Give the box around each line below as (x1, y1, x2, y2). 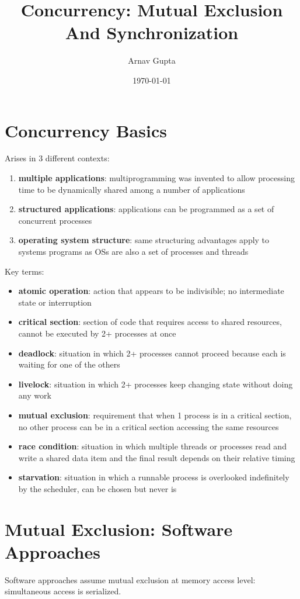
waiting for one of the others (18, 358, 120, 371)
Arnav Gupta (128, 54, 176, 67)
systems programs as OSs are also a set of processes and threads (18, 245, 249, 257)
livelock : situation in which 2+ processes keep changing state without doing (18, 378, 293, 390)
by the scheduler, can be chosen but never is (18, 482, 177, 494)
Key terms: (5, 265, 44, 277)
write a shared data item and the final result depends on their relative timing (18, 451, 295, 463)
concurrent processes (18, 214, 92, 226)
